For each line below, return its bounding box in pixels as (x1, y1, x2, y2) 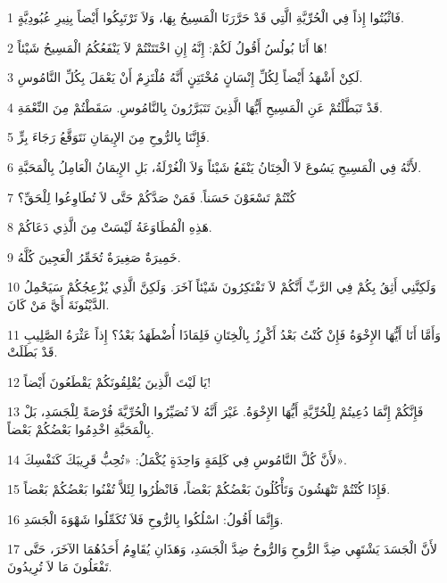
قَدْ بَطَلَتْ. (7, 342, 58, 361)
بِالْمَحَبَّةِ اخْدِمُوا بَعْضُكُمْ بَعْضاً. (7, 419, 154, 438)
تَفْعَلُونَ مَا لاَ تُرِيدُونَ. (7, 556, 112, 575)
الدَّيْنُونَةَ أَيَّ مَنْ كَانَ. (7, 294, 110, 313)
